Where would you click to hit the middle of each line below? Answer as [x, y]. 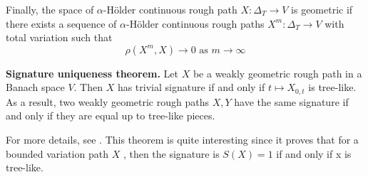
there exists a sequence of [61, 23]
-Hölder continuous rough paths [195, 23]
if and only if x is [314, 153]
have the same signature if [291, 101]
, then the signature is [171, 153]
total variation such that [59, 37]
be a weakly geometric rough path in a [277, 73]
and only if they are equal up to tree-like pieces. [111, 116]
